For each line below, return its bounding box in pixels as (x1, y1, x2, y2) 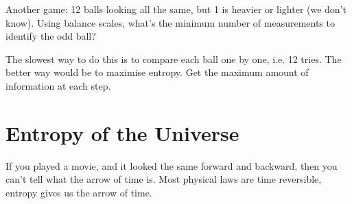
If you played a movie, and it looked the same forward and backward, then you (5, 158, 338, 173)
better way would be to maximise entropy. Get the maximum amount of (5, 65, 309, 79)
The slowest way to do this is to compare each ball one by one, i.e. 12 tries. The (5, 51, 342, 66)
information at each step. (5, 78, 111, 92)
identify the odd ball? (5, 29, 96, 43)
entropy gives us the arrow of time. (5, 185, 152, 199)
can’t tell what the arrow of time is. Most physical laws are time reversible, (5, 172, 322, 186)
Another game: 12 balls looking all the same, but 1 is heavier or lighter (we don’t (5, 2, 347, 16)
